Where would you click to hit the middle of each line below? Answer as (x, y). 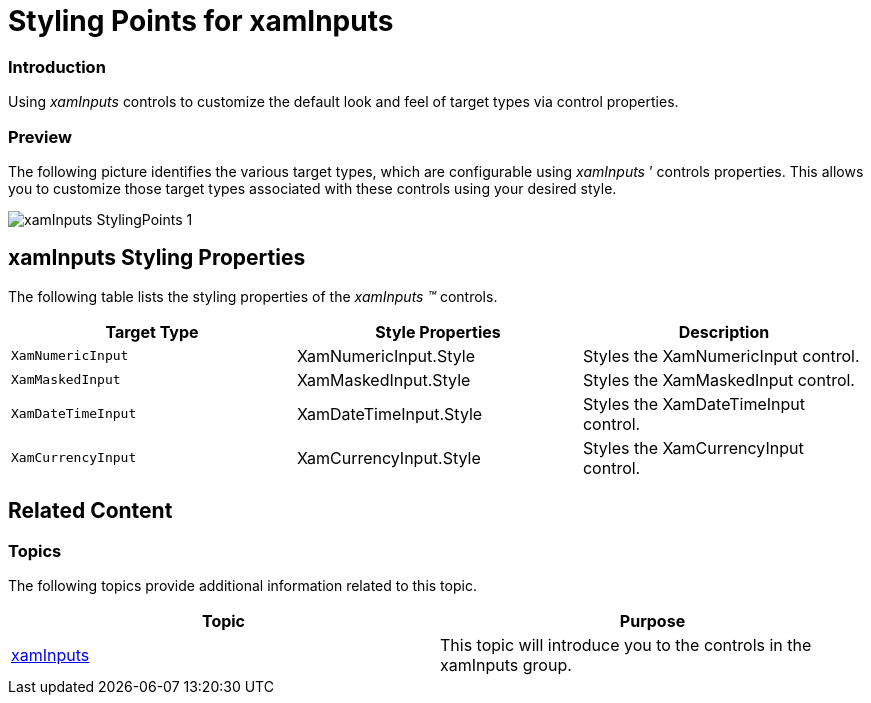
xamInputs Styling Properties (157, 258)
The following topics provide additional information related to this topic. (242, 585)
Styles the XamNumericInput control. (721, 355)
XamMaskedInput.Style (383, 379)
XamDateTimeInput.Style (389, 413)
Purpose (652, 620)
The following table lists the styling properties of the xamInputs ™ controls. (253, 296)
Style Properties (438, 331)
